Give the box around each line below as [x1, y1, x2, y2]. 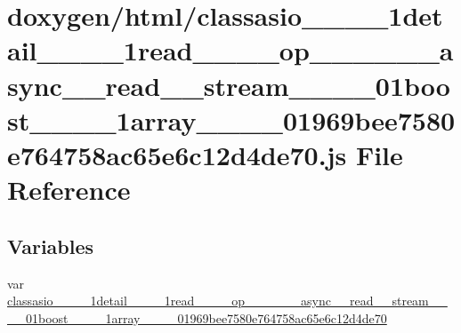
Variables [7, 232, 94, 259]
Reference [7, 171, 131, 208]
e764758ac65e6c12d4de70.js [7, 136, 347, 172]
